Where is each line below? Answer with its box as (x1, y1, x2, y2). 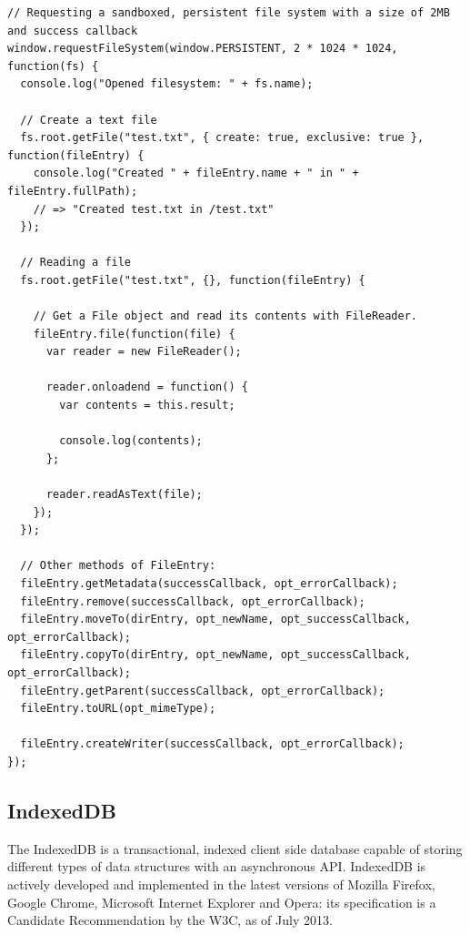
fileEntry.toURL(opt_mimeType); (20, 702, 216, 716)
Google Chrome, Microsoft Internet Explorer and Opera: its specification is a (7, 892, 436, 911)
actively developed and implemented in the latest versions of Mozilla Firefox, (7, 874, 435, 893)
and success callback (7, 24, 138, 37)
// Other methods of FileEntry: (20, 559, 216, 573)
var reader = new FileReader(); (45, 345, 242, 359)
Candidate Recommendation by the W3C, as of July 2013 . (7, 910, 333, 930)
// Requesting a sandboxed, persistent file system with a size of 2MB (7, 6, 450, 19)
